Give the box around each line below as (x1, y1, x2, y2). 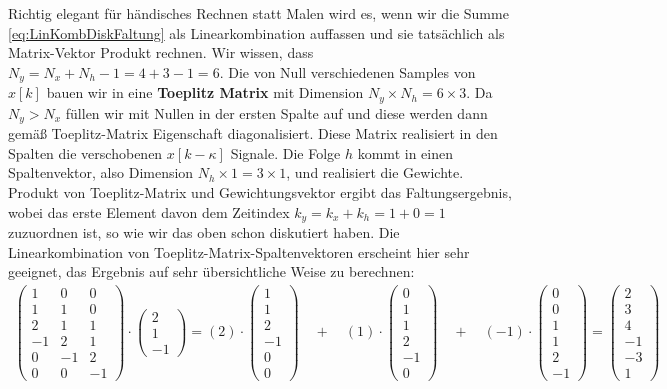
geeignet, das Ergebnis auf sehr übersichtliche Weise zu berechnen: (8, 261, 415, 282)
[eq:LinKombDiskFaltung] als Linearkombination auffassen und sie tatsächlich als (8, 22, 505, 43)
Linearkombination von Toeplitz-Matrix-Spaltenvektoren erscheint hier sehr (8, 241, 470, 262)
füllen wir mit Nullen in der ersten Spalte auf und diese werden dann (65, 102, 488, 123)
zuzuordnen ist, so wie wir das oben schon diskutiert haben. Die (8, 221, 400, 242)
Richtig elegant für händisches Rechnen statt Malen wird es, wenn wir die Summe (8, 3, 509, 23)
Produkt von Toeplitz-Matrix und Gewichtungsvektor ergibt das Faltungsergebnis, (8, 181, 512, 202)
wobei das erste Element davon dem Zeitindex (8, 201, 290, 222)
